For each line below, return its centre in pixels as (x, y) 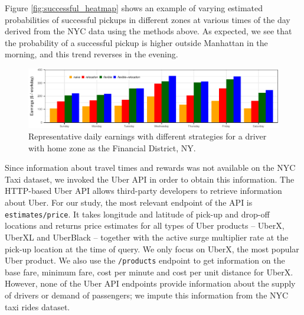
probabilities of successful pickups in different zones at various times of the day (148, 19)
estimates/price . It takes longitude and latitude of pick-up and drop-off (137, 214)
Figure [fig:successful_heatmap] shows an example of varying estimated (134, 8)
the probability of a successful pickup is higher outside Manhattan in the (136, 42)
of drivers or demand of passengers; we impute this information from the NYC (147, 295)
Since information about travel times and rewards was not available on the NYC (150, 168)
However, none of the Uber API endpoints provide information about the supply (150, 283)
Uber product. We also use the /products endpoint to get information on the (145, 260)
